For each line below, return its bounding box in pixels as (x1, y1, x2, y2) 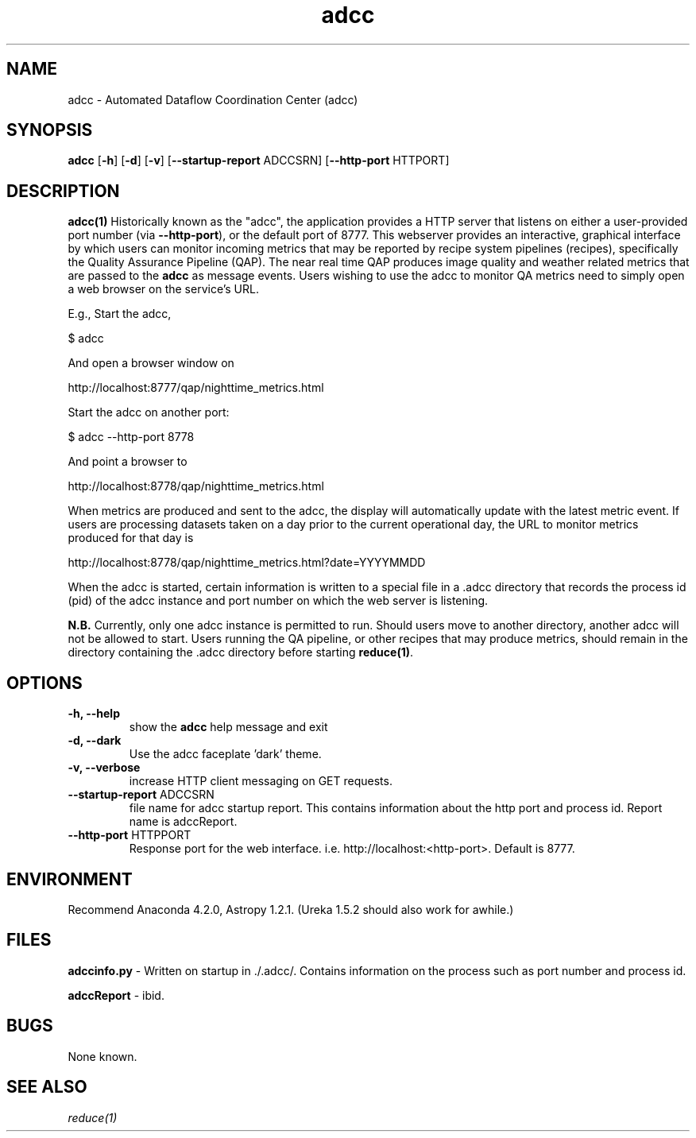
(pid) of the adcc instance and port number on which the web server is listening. (68, 594, 489, 608)
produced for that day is (68, 531, 194, 545)
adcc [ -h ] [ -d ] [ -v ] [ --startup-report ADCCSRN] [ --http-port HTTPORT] (68, 153, 450, 168)
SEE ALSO (6, 1077, 87, 1097)
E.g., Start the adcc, (68, 307, 172, 321)
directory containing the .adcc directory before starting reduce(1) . (68, 645, 414, 660)
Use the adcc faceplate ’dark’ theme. (129, 747, 322, 761)
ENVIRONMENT (6, 869, 133, 889)
